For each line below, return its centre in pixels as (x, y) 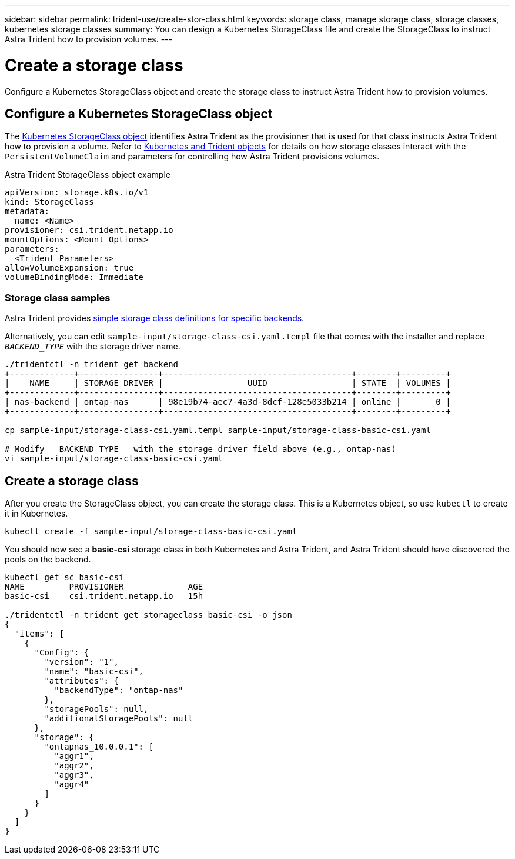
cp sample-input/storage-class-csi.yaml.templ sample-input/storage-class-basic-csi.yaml (218, 430)
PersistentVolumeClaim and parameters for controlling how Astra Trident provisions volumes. (192, 157)
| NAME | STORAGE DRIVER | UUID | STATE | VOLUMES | (228, 383)
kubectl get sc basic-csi (64, 577)
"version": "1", (81, 662)
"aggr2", (74, 765)
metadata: (27, 212)
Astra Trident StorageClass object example (88, 175)
